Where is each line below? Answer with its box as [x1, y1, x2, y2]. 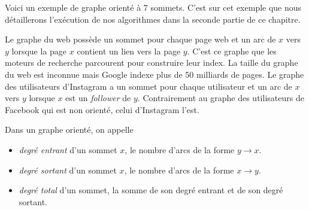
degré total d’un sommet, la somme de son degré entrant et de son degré [19, 184, 283, 196]
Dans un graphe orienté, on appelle [5, 123, 134, 136]
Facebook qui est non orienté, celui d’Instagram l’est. [5, 103, 199, 115]
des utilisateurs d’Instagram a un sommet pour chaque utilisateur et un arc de [5, 80, 292, 92]
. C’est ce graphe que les [187, 44, 277, 57]
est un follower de [65, 92, 131, 104]
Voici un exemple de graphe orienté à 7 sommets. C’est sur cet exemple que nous [5, 1, 302, 13]
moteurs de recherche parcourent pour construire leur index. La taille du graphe [5, 56, 298, 69]
